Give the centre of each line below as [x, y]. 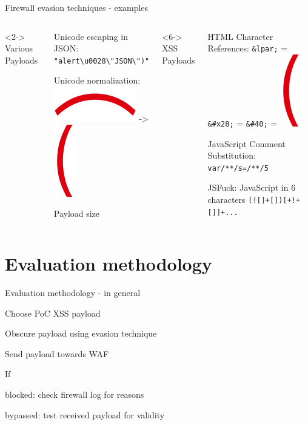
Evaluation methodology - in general [73, 292]
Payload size [77, 213]
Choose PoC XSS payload [53, 313]
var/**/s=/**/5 [238, 168]
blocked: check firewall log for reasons [75, 394]
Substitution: [232, 155]
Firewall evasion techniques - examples [77, 7]
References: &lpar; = [248, 48]
